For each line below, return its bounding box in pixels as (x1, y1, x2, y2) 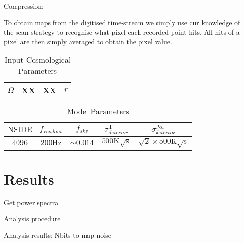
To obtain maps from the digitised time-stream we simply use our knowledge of (4, 17, 240, 27)
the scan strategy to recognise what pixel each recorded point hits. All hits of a (4, 27, 240, 37)
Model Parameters (67, 105, 129, 117)
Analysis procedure (4, 213, 61, 224)
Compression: (4, 1, 44, 11)
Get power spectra (4, 197, 59, 207)
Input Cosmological (4, 54, 71, 66)
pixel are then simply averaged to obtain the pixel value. (4, 36, 172, 46)
